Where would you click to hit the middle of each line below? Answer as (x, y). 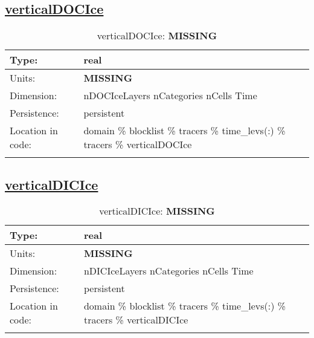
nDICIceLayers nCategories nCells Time (168, 271)
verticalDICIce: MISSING (157, 211)
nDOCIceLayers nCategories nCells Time (170, 96)
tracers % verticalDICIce (136, 320)
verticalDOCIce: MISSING (157, 36)
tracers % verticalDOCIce (138, 145)
